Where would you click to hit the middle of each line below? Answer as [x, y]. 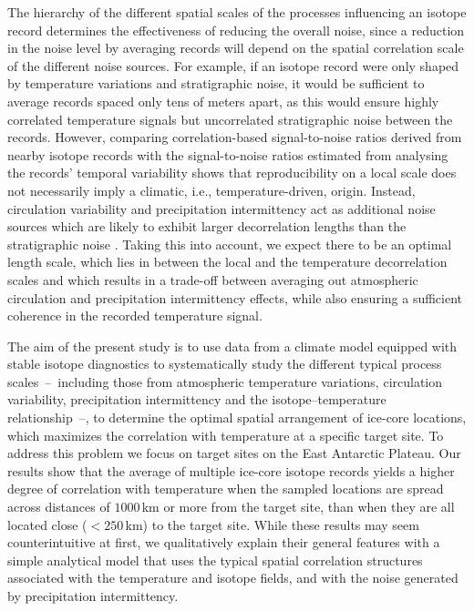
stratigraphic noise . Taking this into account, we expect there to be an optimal [230, 244]
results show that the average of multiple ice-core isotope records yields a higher [231, 470]
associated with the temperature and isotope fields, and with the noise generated [233, 578]
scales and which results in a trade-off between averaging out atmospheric [213, 279]
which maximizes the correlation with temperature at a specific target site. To [226, 435]
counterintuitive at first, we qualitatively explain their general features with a [224, 542]
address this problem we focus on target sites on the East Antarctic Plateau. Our [234, 453]
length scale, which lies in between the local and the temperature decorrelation [227, 262]
